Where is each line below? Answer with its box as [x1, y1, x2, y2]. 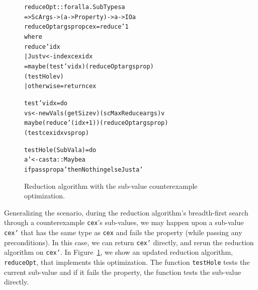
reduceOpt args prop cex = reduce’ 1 [24, 23, 129, 31]
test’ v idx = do [24, 99, 67, 107]
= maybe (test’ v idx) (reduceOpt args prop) [24, 62, 154, 70]
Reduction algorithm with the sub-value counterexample [24, 180, 198, 191]
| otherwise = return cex [24, 83, 97, 90]
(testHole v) [24, 72, 64, 80]
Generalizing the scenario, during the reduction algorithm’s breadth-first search [4, 207, 248, 217]
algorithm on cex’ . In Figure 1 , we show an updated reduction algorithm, [4, 247, 233, 257]
